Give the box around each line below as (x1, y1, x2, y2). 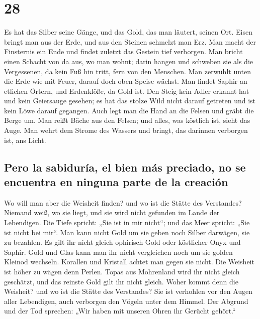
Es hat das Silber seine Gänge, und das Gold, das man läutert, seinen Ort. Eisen (4, 27, 252, 37)
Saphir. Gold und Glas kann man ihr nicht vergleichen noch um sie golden (4, 246, 233, 257)
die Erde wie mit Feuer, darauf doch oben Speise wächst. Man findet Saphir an (4, 76, 247, 86)
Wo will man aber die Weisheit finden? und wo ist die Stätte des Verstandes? (4, 197, 242, 208)
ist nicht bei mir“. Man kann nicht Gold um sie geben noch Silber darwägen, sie (4, 227, 250, 237)
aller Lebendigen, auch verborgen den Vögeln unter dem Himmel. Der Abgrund (4, 295, 248, 306)
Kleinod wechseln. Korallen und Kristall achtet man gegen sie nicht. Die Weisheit (4, 256, 254, 267)
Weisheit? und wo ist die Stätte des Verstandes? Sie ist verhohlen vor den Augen (4, 286, 253, 296)
